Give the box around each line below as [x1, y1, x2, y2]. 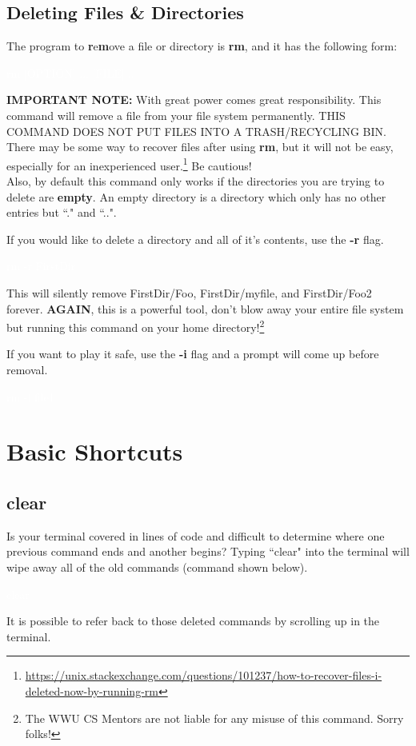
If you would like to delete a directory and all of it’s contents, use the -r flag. [6, 230, 384, 247]
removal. [6, 361, 48, 378]
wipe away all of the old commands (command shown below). [6, 558, 308, 575]
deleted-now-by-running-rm [25, 682, 158, 699]
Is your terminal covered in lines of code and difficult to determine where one [6, 527, 385, 544]
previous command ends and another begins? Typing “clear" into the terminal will [6, 543, 410, 560]
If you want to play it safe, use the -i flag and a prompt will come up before [6, 345, 379, 362]
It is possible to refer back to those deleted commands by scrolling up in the [6, 612, 380, 629]
